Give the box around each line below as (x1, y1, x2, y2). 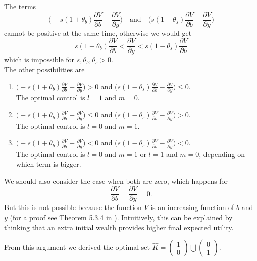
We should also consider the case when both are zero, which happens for (4, 175, 228, 186)
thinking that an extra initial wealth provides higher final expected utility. (4, 222, 234, 232)
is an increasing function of (150, 202, 234, 213)
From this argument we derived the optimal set (4, 242, 150, 252)
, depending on (199, 148, 245, 159)
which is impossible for (4, 54, 75, 65)
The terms (4, 1, 36, 11)
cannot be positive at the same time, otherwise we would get (4, 27, 192, 38)
